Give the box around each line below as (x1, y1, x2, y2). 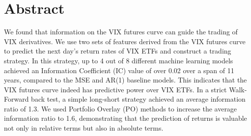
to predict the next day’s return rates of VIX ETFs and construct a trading (4, 46, 231, 56)
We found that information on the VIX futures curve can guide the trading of (4, 27, 238, 37)
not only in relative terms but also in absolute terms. (4, 123, 164, 133)
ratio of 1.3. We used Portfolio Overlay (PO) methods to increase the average (4, 103, 237, 113)
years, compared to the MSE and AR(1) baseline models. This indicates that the (4, 75, 247, 85)
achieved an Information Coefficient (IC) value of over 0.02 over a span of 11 (4, 65, 234, 75)
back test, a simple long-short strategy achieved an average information (31, 94, 246, 104)
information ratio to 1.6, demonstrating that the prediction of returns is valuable (4, 113, 247, 123)
